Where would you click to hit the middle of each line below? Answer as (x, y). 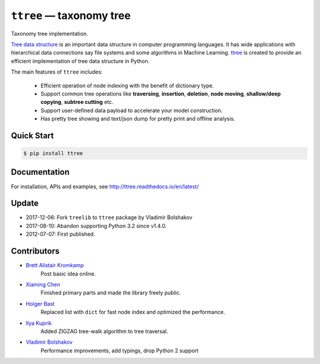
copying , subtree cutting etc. (77, 102)
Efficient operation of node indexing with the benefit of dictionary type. (127, 86)
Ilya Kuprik (39, 323)
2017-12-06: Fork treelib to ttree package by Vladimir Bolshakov (109, 217)
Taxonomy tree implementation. (49, 33)
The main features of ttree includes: (57, 72)
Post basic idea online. (68, 274)
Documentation (40, 172)
